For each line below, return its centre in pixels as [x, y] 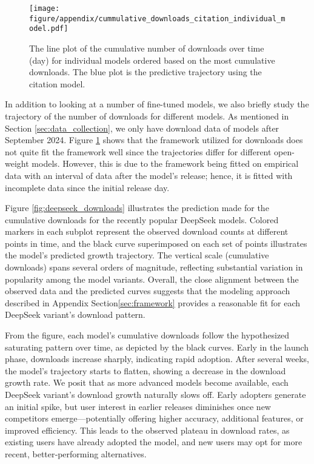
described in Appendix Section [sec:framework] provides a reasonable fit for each [153, 302]
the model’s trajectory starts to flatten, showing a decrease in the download [145, 370]
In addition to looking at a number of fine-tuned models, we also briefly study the [157, 104]
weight [17, 163]
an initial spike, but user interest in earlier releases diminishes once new [138, 406]
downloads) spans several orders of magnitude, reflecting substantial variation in [154, 267]
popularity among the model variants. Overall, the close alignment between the [152, 279]
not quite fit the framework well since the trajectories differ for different [138, 151]
